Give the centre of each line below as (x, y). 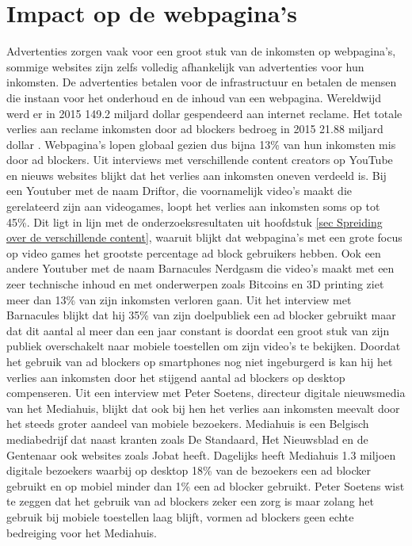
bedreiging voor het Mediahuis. (82, 532)
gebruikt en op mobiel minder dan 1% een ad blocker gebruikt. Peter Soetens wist (206, 485)
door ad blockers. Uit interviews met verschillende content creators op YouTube (200, 160)
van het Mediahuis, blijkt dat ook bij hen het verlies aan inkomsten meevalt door (203, 408)
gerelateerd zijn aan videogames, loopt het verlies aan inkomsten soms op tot (193, 206)
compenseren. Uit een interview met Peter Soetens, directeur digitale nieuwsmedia (206, 393)
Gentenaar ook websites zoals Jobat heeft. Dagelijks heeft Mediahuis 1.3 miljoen (201, 454)
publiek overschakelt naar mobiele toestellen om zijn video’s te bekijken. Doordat (204, 346)
